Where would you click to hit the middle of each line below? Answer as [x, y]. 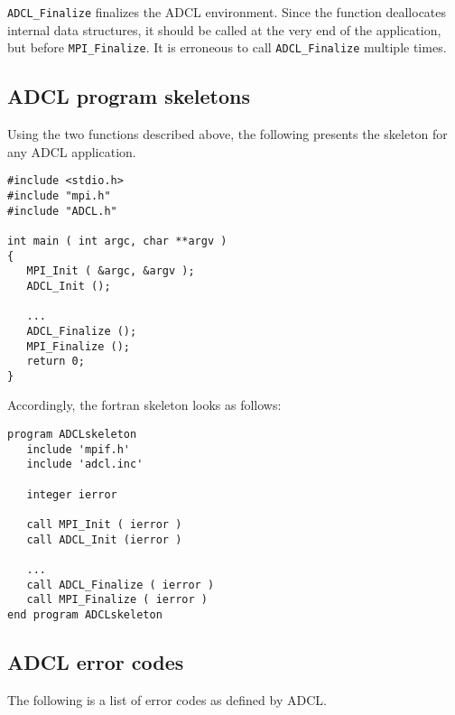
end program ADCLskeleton [85, 614]
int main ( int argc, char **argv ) [117, 241]
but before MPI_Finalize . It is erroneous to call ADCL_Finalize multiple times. [227, 47]
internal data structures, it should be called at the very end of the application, [224, 29]
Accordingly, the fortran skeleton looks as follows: [144, 405]
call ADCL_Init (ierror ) [104, 539]
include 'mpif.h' [79, 449]
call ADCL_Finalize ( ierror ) [121, 585]
